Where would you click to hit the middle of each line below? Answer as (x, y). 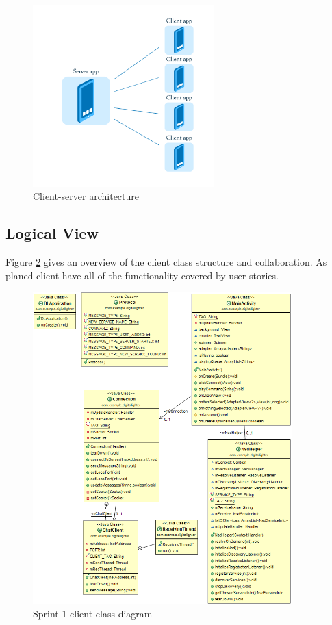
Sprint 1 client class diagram (93, 614)
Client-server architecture (86, 196)
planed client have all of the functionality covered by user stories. (142, 275)
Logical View (52, 233)
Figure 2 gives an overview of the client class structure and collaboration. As (166, 261)
